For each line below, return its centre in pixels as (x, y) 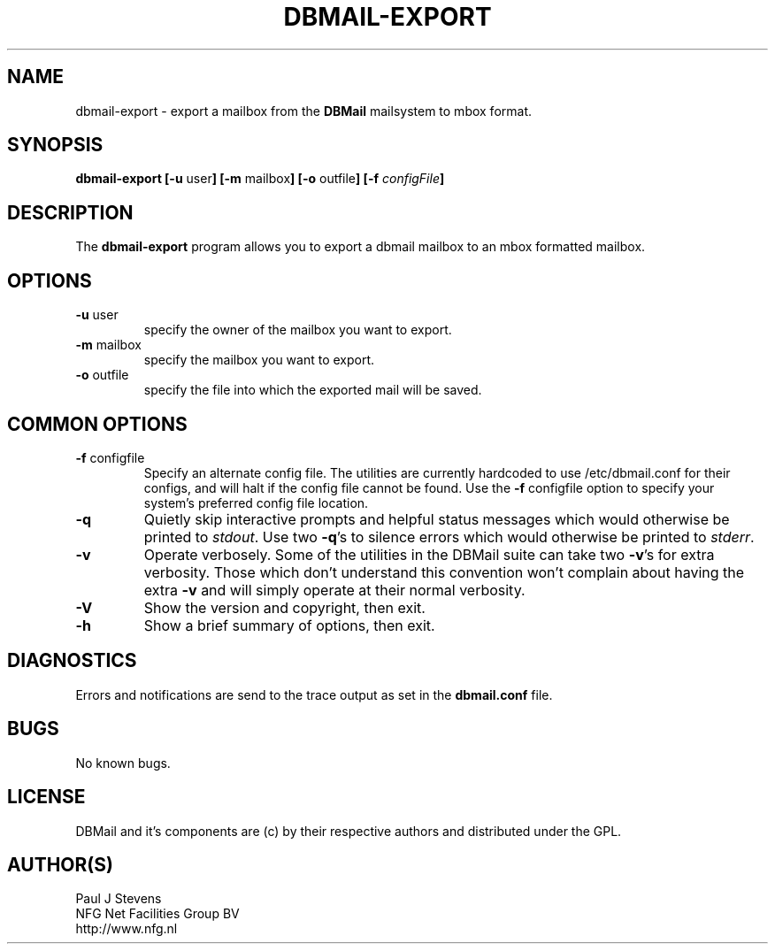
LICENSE (46, 797)
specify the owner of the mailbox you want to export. (298, 330)
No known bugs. (123, 763)
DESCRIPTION (70, 212)
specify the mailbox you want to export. (259, 360)
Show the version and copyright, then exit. (284, 607)
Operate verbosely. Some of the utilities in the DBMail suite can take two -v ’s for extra (429, 554)
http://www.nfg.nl (127, 929)
